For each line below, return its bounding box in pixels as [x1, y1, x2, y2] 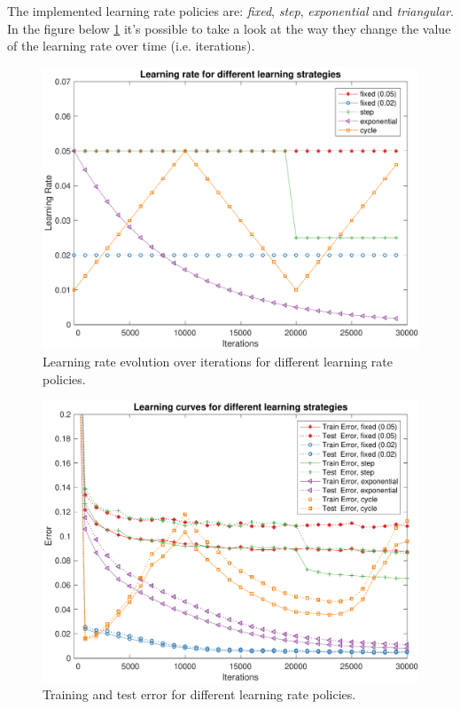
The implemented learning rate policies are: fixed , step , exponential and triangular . [7, 2, 454, 20]
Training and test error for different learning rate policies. [43, 685, 356, 704]
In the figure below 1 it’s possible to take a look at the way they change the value [7, 19, 451, 37]
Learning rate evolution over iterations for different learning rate [43, 351, 393, 370]
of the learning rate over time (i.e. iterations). [7, 36, 255, 55]
